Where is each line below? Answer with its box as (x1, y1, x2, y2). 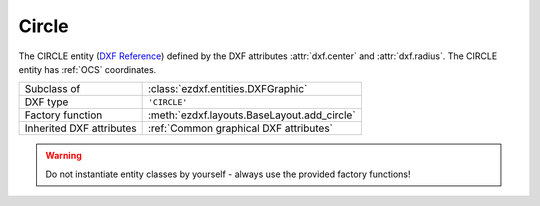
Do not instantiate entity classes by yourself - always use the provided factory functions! (45, 168, 411, 180)
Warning (45, 150, 82, 162)
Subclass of (24, 82, 81, 96)
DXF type (24, 95, 69, 109)
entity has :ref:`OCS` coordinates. (18, 63, 157, 75)
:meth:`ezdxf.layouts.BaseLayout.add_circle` (147, 108, 356, 122)
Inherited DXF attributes (24, 121, 137, 135)
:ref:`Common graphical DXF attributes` (147, 121, 334, 135)
